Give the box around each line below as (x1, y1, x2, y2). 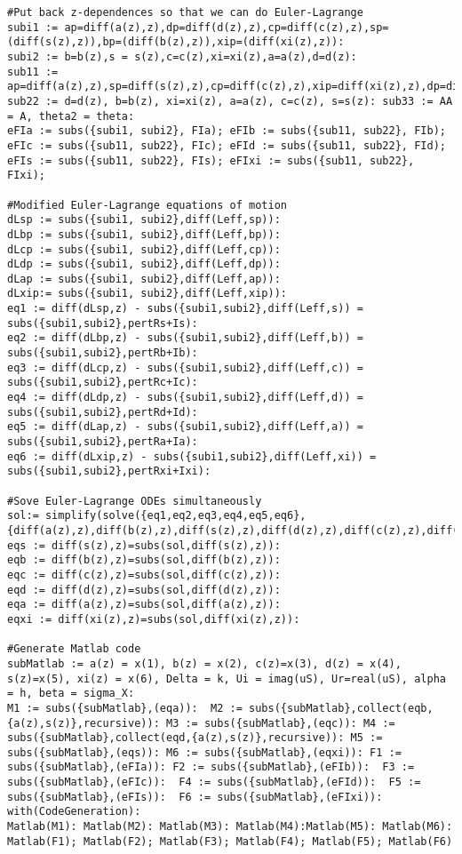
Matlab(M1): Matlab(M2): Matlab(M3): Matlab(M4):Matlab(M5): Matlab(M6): (7, 820, 453, 834)
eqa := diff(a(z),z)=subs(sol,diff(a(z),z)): (7, 598, 281, 611)
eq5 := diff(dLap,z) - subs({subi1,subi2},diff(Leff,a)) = (7, 420, 363, 434)
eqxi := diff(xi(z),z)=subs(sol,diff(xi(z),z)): (7, 612, 300, 626)
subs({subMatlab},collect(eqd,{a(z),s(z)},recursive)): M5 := (7, 731, 383, 745)
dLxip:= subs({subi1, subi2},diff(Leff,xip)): (7, 287, 287, 300)
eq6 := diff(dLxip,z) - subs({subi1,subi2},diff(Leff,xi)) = (7, 450, 377, 463)
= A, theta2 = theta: (7, 109, 135, 123)
